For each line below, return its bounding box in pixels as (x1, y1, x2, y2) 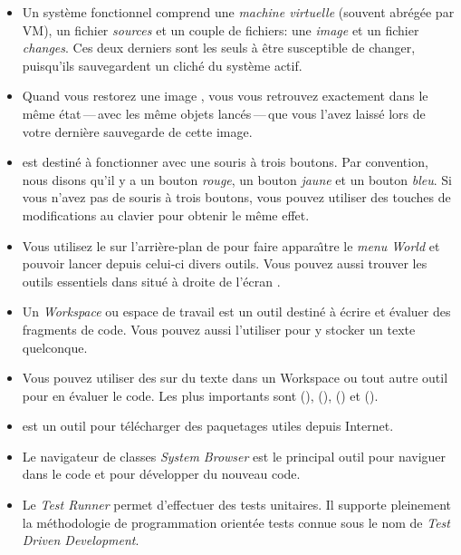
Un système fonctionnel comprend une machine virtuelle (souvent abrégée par (22, 3, 455, 21)
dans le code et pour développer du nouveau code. (22, 464, 301, 483)
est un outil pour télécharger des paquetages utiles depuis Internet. (22, 416, 394, 435)
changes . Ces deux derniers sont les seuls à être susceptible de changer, (22, 38, 416, 57)
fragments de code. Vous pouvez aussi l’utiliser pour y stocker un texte (22, 319, 416, 338)
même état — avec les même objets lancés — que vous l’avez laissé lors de (22, 103, 426, 122)
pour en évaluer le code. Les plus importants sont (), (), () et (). (22, 385, 379, 404)
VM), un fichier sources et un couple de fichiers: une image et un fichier (22, 20, 419, 39)
